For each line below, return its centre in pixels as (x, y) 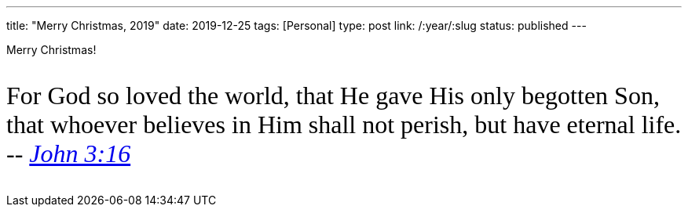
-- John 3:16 (69, 153)
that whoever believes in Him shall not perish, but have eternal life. (344, 125)
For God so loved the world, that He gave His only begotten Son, (333, 96)
